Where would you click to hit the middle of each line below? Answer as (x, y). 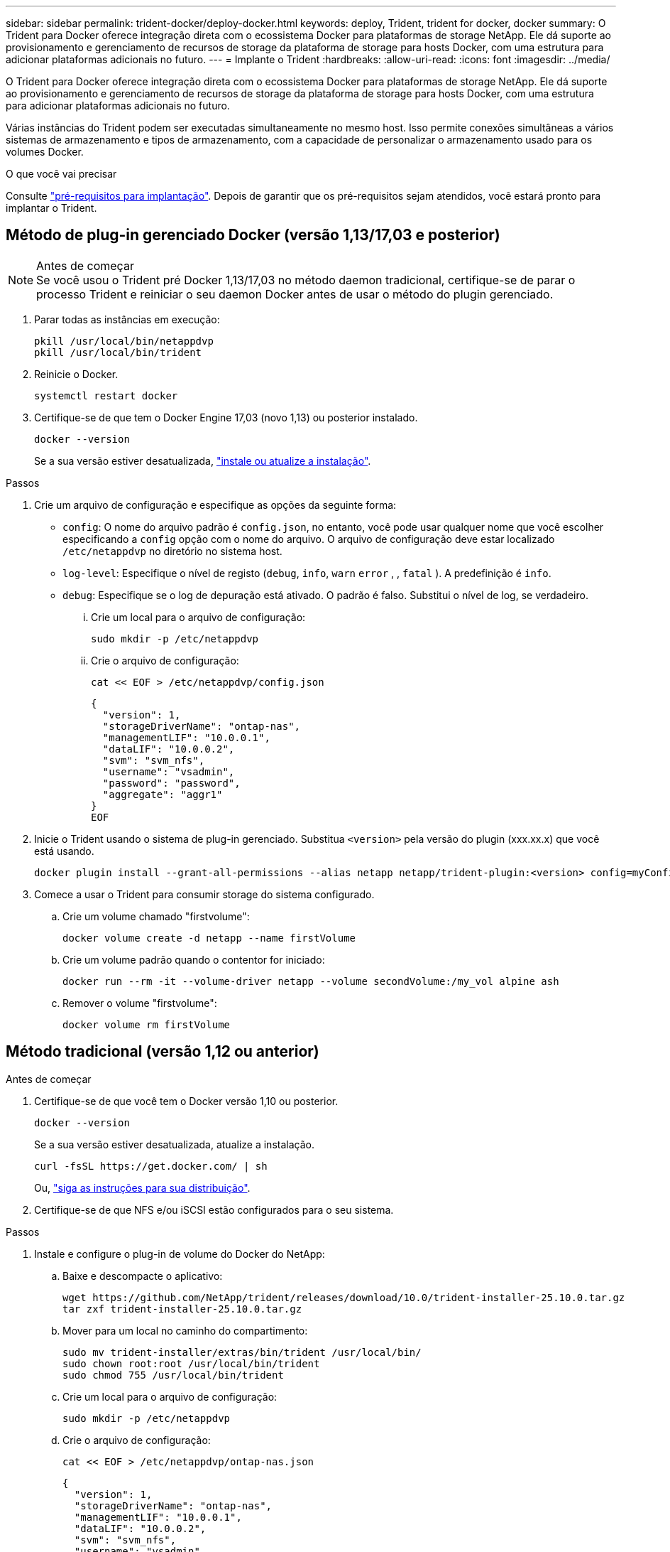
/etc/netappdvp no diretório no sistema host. (172, 551)
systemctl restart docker (106, 395)
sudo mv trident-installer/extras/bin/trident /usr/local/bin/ (242, 1352)
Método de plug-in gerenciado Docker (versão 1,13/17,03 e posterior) (253, 235)
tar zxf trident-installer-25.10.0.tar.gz (182, 1309)
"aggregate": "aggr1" (163, 794)
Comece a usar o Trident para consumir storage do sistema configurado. (204, 894)
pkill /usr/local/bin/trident (118, 352)
